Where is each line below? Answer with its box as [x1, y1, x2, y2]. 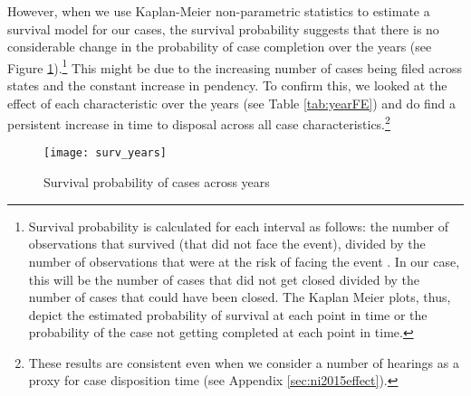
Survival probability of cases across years [43, 173, 270, 192]
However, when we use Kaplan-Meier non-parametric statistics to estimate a [7, 2, 430, 20]
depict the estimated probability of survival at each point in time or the [28, 305, 428, 324]
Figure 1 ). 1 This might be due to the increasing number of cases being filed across [7, 55, 463, 77]
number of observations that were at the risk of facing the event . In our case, [28, 251, 460, 270]
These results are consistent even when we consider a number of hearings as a [28, 353, 459, 372]
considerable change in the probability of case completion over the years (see [7, 37, 432, 56]
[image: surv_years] [43, 146, 168, 160]
